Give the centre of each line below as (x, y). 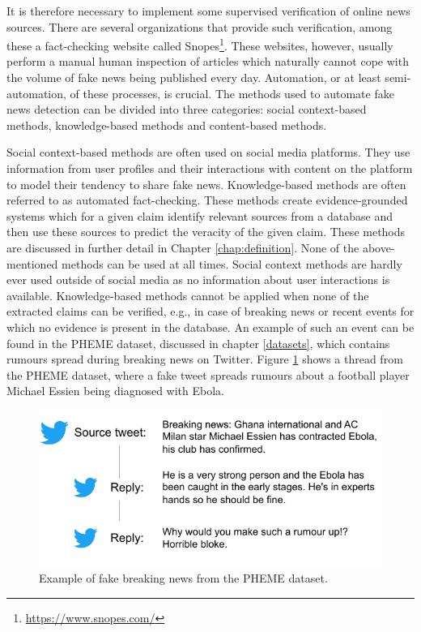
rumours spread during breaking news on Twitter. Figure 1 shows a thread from (205, 359)
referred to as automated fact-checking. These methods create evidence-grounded (207, 200)
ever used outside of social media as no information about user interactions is (198, 279)
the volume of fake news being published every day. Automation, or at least (194, 77)
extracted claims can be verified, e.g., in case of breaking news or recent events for (210, 311)
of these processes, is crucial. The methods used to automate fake (232, 93)
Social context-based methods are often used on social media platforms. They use (208, 152)
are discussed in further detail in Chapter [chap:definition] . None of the (183, 247)
